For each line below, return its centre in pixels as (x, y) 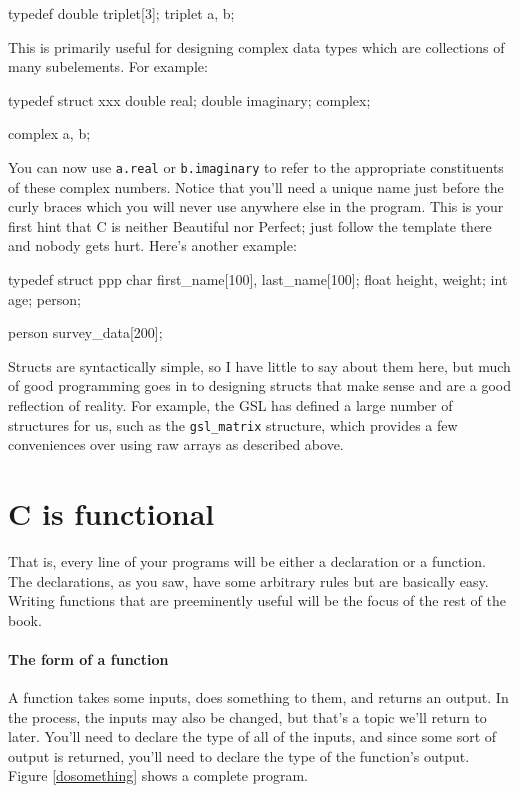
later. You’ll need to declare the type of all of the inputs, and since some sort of (252, 736)
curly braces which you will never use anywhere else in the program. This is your (256, 206)
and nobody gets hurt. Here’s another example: (152, 245)
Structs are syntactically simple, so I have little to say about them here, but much (259, 365)
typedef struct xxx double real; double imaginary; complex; (189, 99)
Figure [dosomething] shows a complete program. (158, 775)
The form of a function (88, 658)
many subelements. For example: (108, 66)
